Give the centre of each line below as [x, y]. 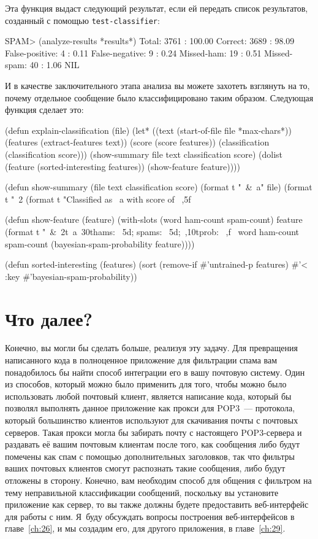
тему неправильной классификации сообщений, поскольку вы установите [142, 492]
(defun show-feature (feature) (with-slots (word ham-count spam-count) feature [154, 219]
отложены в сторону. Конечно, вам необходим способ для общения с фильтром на [158, 480]
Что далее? [49, 318]
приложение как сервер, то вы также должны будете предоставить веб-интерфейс [157, 504]
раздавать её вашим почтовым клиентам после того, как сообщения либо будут [153, 444]
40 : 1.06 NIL [55, 65]
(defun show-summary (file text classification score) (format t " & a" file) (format [159, 187]
